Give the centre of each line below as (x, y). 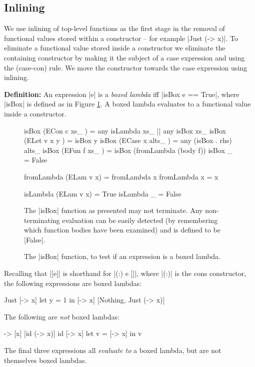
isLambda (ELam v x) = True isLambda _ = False (103, 193)
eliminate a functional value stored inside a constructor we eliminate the (115, 48)
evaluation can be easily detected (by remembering (140, 220)
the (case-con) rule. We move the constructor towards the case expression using (125, 67)
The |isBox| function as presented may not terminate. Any (113, 210)
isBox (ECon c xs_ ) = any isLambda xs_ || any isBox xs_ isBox (125, 130)
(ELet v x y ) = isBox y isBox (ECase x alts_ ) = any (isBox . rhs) (128, 140)
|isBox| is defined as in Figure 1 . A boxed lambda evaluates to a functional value (127, 104)
